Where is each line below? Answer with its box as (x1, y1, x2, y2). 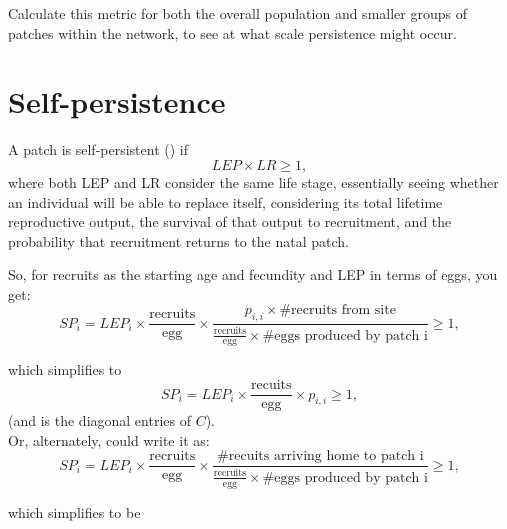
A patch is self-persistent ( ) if (8, 139, 189, 160)
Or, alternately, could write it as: (8, 429, 210, 450)
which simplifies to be (8, 501, 141, 522)
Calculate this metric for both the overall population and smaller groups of (8, 3, 467, 23)
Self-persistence (8, 81, 226, 122)
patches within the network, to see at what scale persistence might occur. (8, 22, 457, 43)
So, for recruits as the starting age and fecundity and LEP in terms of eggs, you (8, 264, 498, 285)
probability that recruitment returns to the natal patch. (8, 230, 349, 251)
